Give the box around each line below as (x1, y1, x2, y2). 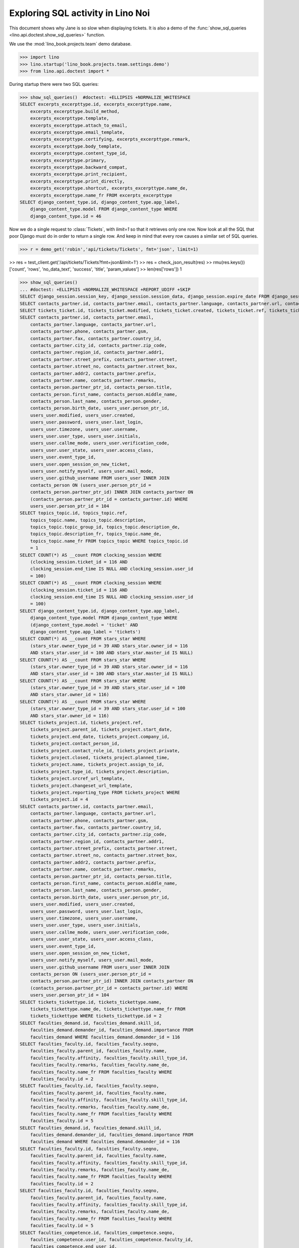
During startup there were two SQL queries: (9, 81, 99, 87)
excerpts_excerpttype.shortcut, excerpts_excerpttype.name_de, (30, 185, 188, 191)
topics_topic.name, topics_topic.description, (30, 517, 147, 523)
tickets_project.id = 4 (30, 797, 88, 802)
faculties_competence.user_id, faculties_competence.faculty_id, (30, 1237, 193, 1243)
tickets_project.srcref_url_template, (30, 776, 125, 781)
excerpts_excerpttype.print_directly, (30, 178, 125, 184)
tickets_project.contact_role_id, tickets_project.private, (30, 748, 180, 753)
